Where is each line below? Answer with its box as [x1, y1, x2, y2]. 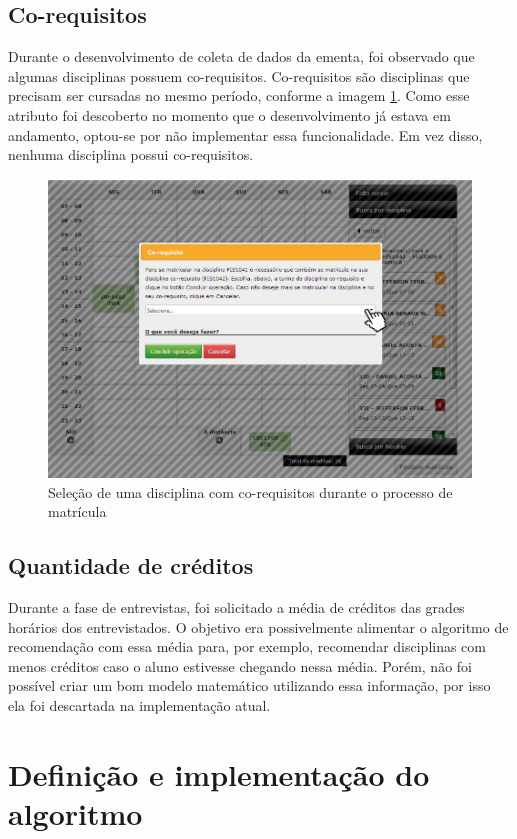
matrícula [48, 501, 107, 522]
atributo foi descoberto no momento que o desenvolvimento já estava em [8, 104, 451, 125]
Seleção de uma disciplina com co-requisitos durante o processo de [48, 481, 453, 502]
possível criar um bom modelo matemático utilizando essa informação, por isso [8, 675, 491, 696]
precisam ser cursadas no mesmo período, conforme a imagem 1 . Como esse [8, 85, 470, 106]
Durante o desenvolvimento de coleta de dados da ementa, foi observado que [8, 46, 475, 67]
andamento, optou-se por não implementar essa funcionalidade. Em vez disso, [8, 124, 483, 145]
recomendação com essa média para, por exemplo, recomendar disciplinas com [8, 636, 487, 657]
